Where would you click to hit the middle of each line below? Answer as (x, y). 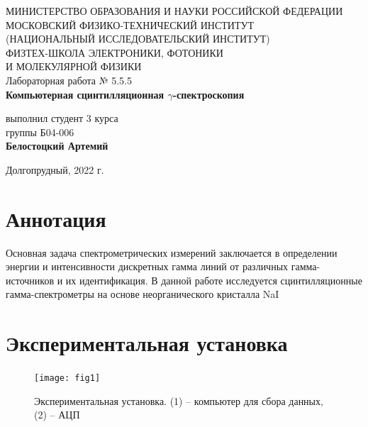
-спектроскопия (208, 94)
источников (30, 280)
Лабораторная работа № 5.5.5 (69, 80)
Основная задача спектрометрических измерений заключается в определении (172, 252)
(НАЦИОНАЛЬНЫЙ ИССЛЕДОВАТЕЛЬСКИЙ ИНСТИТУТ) (138, 39)
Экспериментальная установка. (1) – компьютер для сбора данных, (179, 400)
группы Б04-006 (40, 132)
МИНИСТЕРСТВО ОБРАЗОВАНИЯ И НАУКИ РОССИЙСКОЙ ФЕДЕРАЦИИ (174, 11)
